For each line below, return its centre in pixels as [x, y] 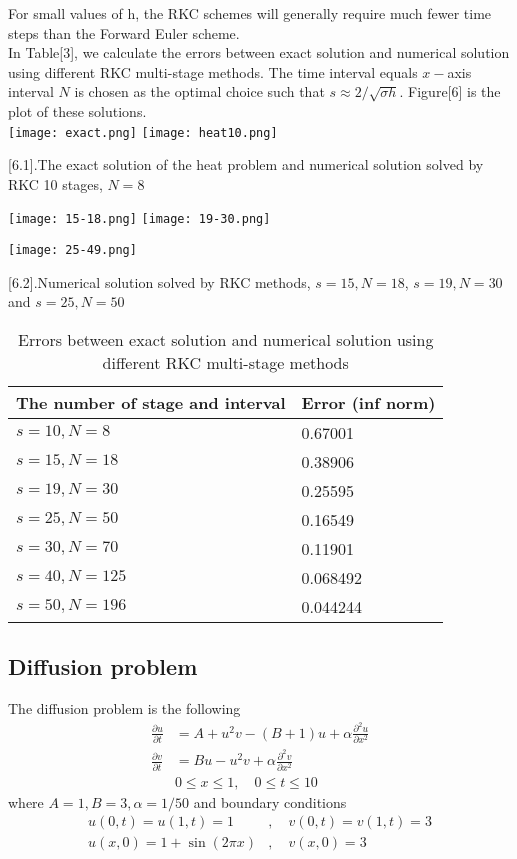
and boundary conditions [270, 801]
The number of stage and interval [151, 402]
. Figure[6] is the [450, 91]
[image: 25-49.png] [72, 250]
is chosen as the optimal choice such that [199, 91]
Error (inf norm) [368, 402]
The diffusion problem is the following [124, 708]
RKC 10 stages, [55, 183]
